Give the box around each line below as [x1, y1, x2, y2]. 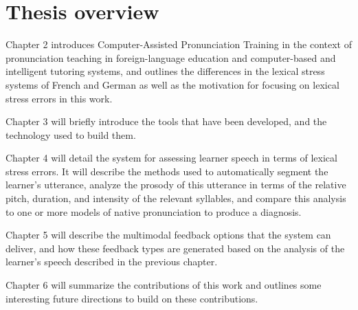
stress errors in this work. [5, 91, 113, 105]
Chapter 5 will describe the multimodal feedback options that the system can [5, 228, 331, 242]
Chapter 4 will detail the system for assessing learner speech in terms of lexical [5, 151, 337, 165]
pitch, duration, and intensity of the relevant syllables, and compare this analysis [5, 191, 346, 206]
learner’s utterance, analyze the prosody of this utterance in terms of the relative [5, 177, 346, 192]
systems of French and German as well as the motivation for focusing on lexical [5, 77, 339, 91]
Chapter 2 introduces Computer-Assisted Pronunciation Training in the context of [5, 37, 352, 52]
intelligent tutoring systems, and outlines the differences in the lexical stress [5, 64, 325, 78]
